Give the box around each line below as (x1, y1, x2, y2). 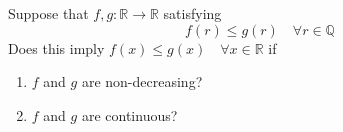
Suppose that (8, 3, 89, 23)
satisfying (163, 3, 222, 23)
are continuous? (81, 104, 178, 125)
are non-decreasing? (81, 71, 203, 92)
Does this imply (8, 37, 105, 58)
